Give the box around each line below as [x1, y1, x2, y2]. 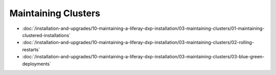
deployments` [22, 61, 51, 67]
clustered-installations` [22, 32, 71, 38]
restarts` [22, 46, 40, 53]
